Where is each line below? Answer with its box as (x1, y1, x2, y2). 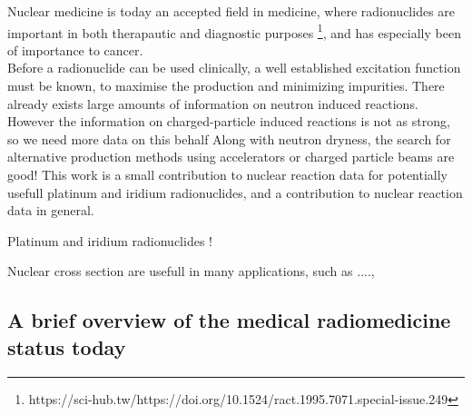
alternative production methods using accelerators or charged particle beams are (7, 147, 455, 166)
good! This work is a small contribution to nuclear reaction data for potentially (7, 165, 448, 183)
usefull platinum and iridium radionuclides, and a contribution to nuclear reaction (7, 183, 463, 202)
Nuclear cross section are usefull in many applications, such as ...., (7, 262, 375, 281)
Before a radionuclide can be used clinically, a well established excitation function (7, 58, 461, 77)
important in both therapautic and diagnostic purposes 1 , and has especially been (7, 20, 461, 42)
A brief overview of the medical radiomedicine (7, 306, 451, 334)
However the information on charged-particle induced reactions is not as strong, (7, 112, 450, 131)
